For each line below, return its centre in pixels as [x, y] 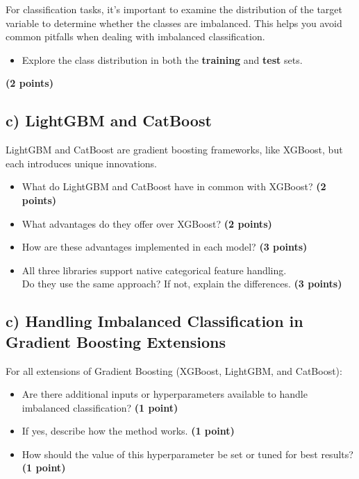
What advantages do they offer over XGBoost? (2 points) [147, 223]
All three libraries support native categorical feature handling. [154, 270]
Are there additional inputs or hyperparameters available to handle [165, 394]
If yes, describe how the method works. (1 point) [128, 431]
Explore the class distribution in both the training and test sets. [162, 59]
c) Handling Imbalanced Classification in [155, 321]
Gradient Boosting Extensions [116, 341]
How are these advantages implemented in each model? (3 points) [165, 247]
